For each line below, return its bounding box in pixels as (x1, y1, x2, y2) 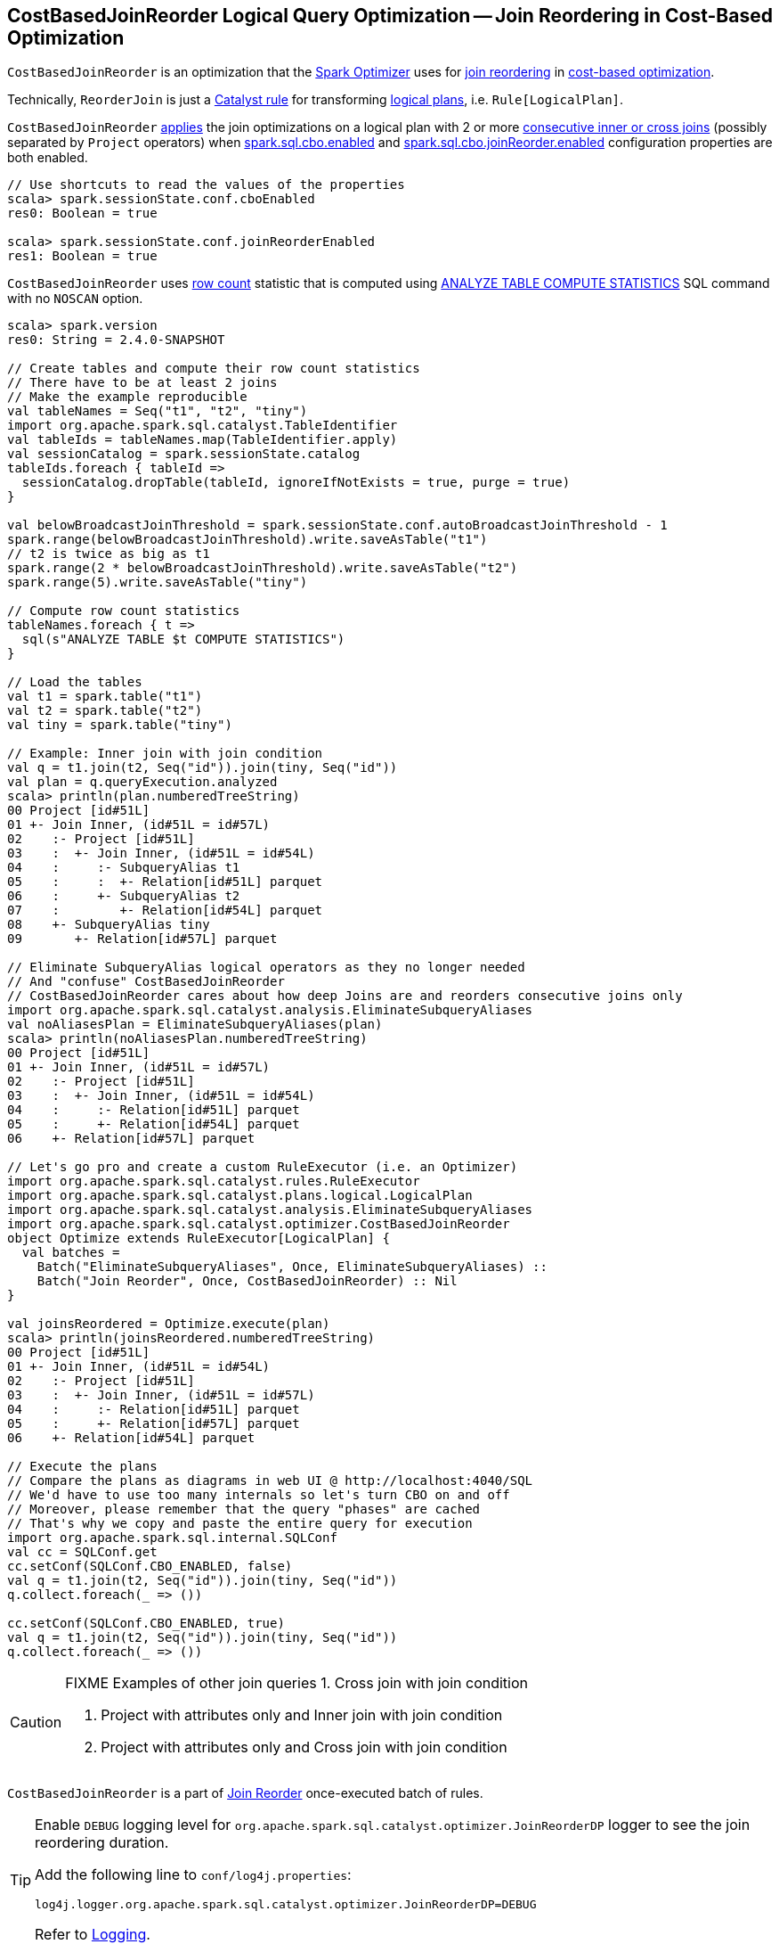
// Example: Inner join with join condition (7, 746, 323, 761)
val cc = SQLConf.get (7, 1545, 158, 1560)
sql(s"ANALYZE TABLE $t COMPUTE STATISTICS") (21, 632, 345, 647)
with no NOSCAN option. (7, 291, 143, 307)
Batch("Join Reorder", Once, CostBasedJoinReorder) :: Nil (37, 1274, 458, 1289)
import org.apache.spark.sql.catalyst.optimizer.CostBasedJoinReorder (7, 1217, 510, 1232)
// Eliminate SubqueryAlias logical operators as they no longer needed (7, 960, 525, 975)
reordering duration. (35, 1833, 169, 1852)
